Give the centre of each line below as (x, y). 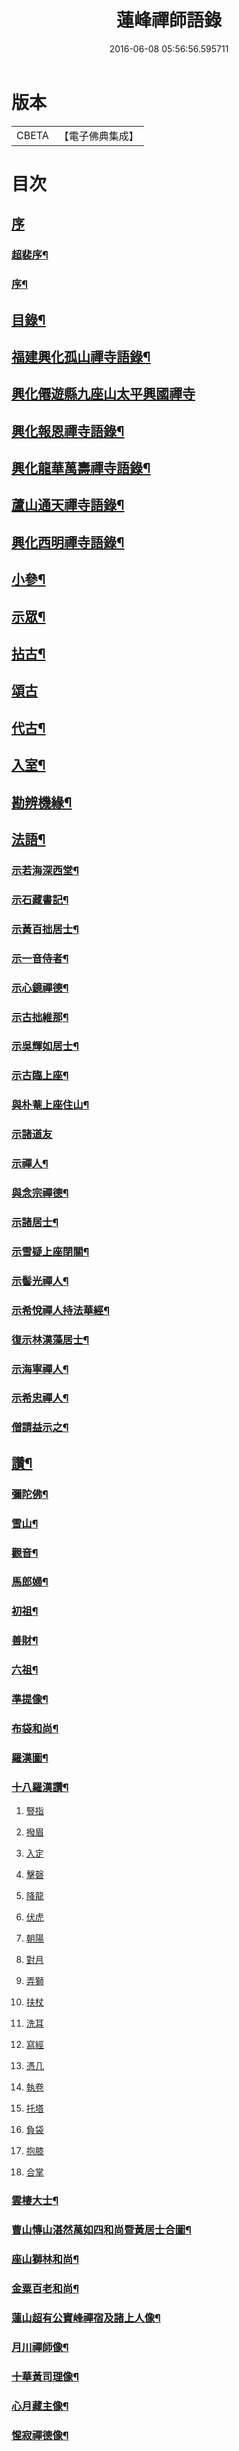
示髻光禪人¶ (40, 1281)
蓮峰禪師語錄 (168, 20)
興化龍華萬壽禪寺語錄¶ (81, 468)
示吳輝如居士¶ (45, 1046)
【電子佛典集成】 (98, 136)
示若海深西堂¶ (45, 870)
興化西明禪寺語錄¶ (68, 542)
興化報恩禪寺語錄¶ (68, 431)
